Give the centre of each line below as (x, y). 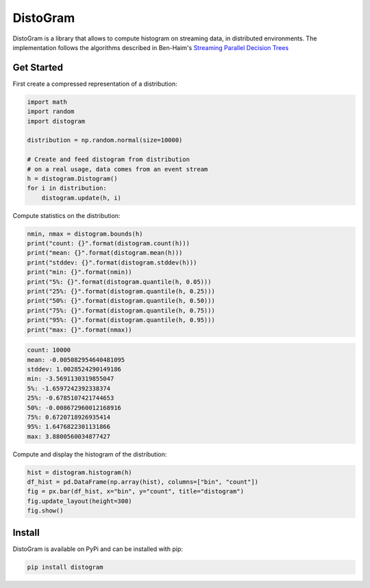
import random (51, 112)
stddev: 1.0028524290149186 (74, 369)
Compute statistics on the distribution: (66, 215)
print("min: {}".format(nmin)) (80, 272)
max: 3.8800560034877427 (69, 436)
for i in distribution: (67, 188)
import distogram (56, 121)
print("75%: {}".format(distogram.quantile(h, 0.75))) (121, 310)
